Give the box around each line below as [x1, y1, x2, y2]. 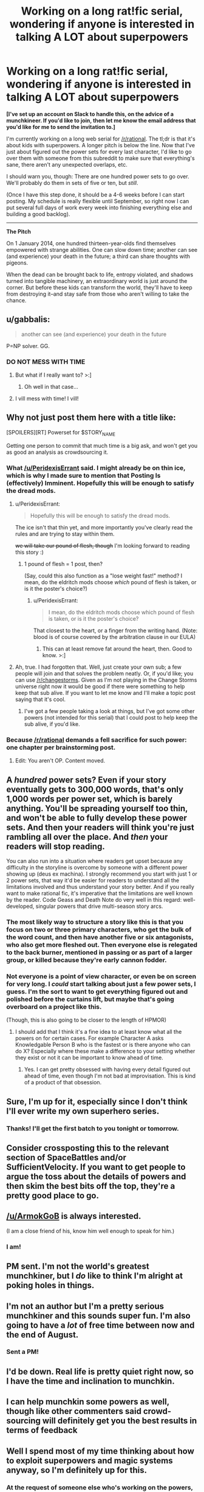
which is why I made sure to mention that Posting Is [6, 471, 161, 479]
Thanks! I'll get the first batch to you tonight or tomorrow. [6, 1124, 179, 1132]
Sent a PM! [6, 1348, 39, 1356]
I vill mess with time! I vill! [15, 395, 79, 402]
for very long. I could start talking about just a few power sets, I [6, 980, 196, 988]
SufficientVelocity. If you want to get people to [6, 1162, 186, 1172]
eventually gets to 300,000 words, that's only [6, 784, 184, 795]
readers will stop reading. [6, 841, 105, 851]
